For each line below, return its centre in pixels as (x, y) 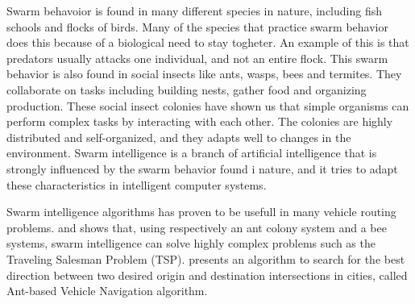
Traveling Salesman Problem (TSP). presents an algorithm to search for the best (206, 258)
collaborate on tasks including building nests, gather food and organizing (187, 89)
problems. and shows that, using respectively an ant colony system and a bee (197, 227)
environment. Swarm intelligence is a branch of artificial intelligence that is (192, 153)
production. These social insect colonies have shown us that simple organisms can (208, 105)
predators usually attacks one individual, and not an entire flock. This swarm (197, 58)
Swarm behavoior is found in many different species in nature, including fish (195, 10)
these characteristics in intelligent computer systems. (137, 184)
